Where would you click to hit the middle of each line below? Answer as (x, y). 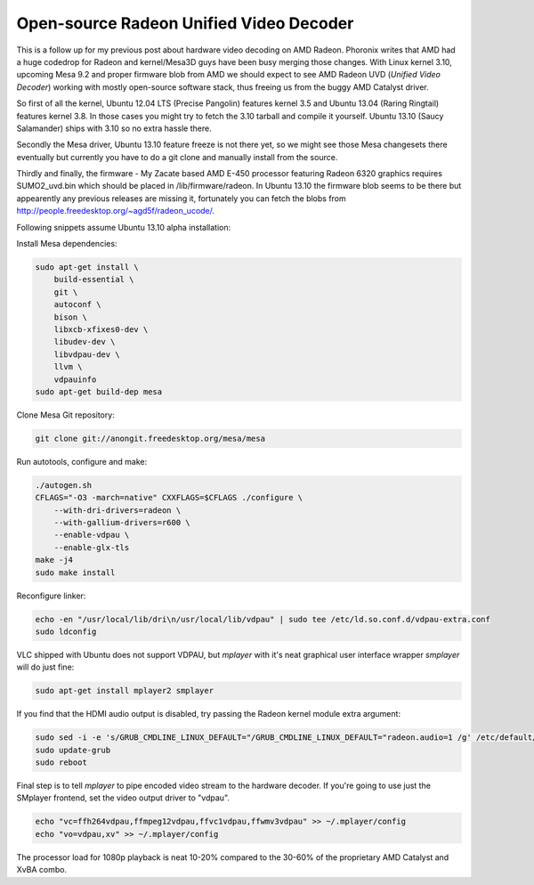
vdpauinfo (75, 379)
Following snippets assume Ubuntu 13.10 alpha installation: (124, 227)
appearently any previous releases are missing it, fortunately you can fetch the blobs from (181, 198)
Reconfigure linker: (51, 596)
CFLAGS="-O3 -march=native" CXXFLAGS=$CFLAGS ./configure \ (169, 498)
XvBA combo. (41, 870)
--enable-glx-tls (92, 547)
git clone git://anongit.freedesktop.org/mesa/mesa (150, 438)
